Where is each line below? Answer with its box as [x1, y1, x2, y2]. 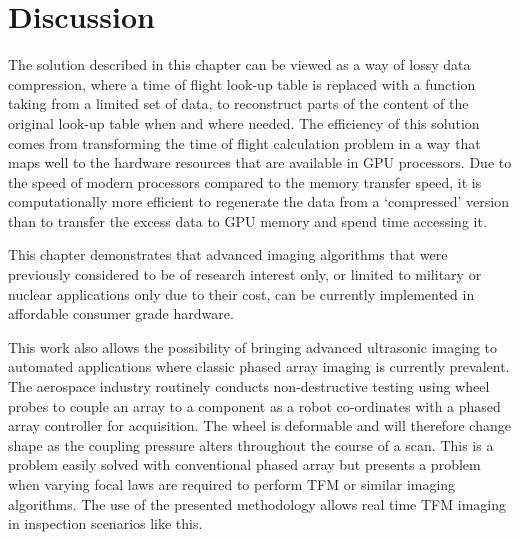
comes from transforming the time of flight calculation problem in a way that [8, 132, 481, 153]
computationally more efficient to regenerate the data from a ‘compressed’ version [8, 191, 509, 212]
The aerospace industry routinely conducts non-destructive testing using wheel [8, 376, 490, 397]
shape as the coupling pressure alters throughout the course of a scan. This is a [8, 434, 494, 455]
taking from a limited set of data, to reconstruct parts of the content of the [8, 93, 469, 114]
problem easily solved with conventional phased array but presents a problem [8, 454, 481, 475]
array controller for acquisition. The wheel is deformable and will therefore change [8, 415, 511, 436]
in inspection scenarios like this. [8, 513, 203, 534]
